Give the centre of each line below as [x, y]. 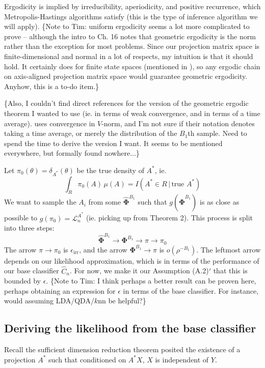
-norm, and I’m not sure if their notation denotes [178, 123]
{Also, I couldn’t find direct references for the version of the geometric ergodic [126, 103]
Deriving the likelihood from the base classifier [130, 328]
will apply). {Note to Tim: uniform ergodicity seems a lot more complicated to [127, 26]
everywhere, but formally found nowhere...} [72, 153]
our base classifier [32, 271]
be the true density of [110, 170]
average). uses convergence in [50, 123]
